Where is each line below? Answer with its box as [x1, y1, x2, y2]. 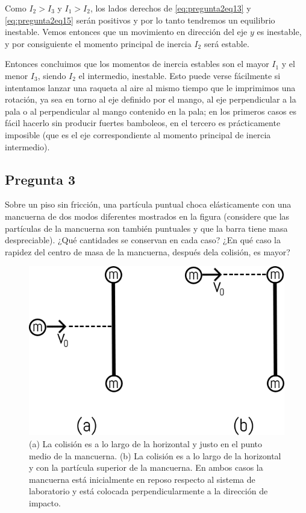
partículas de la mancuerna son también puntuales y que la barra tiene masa [5, 221, 288, 234]
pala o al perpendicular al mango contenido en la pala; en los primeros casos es [5, 104, 296, 117]
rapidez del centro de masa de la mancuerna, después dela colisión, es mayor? [5, 245, 290, 258]
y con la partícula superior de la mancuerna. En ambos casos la [29, 461, 263, 474]
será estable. [204, 37, 249, 49]
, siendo [37, 69, 66, 81]
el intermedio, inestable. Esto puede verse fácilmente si [78, 69, 281, 81]
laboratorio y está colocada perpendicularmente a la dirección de [29, 485, 268, 497]
